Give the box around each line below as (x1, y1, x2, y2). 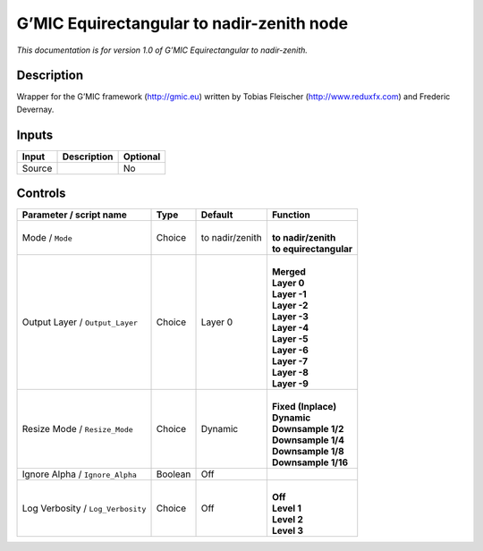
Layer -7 (271, 355, 309, 368)
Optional (123, 150, 161, 163)
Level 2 (271, 513, 303, 526)
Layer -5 (271, 333, 309, 345)
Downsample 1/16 (271, 456, 349, 469)
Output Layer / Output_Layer (21, 316, 139, 328)
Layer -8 (271, 367, 309, 379)
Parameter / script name (21, 208, 127, 221)
